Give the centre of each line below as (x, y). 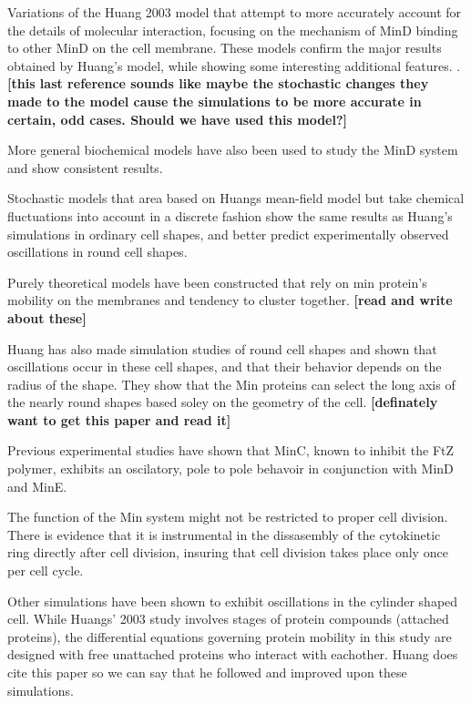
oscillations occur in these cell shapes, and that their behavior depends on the (225, 367)
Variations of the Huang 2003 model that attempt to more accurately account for (235, 12)
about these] (47, 317)
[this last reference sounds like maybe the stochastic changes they (218, 83)
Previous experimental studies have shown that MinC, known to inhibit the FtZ (231, 450)
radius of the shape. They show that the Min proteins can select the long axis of (231, 384)
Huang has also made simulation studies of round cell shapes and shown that (222, 348)
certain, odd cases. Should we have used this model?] (177, 119)
